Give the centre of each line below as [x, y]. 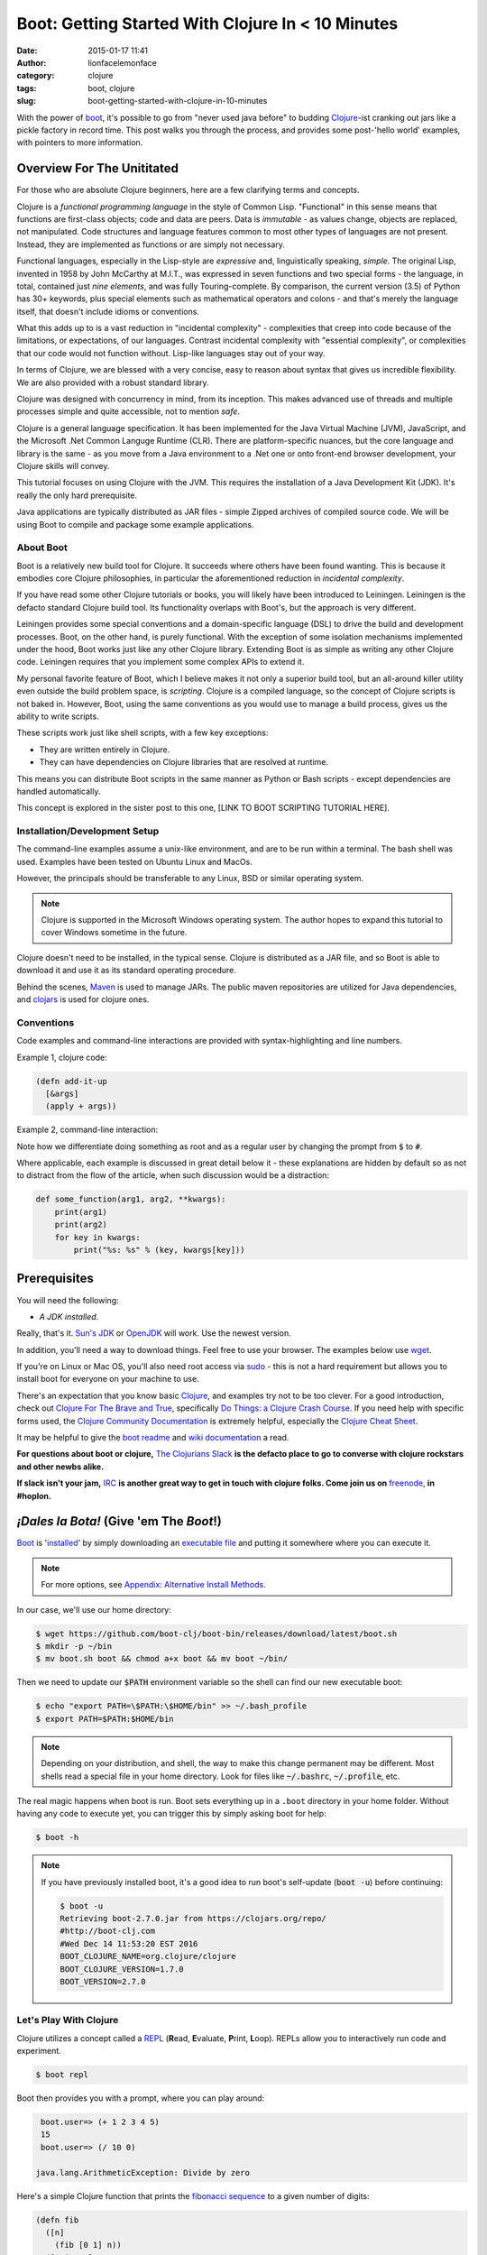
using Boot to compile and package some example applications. [135, 524]
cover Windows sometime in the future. [114, 933]
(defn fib [57, 2220]
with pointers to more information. [80, 143]
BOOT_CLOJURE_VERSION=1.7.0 [122, 1969]
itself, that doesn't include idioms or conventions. [108, 311]
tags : [27, 88]
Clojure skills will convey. [63, 466]
